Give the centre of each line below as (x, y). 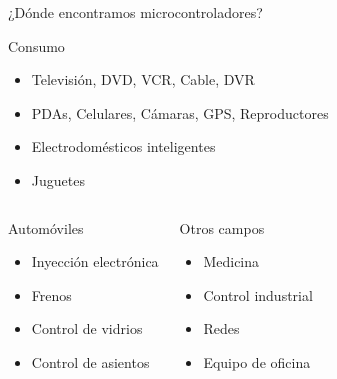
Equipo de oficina (257, 361)
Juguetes (58, 179)
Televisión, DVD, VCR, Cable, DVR (143, 79)
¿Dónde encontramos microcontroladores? (135, 12)
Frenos (51, 294)
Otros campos (222, 227)
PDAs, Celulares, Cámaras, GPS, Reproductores (180, 112)
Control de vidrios (87, 328)
